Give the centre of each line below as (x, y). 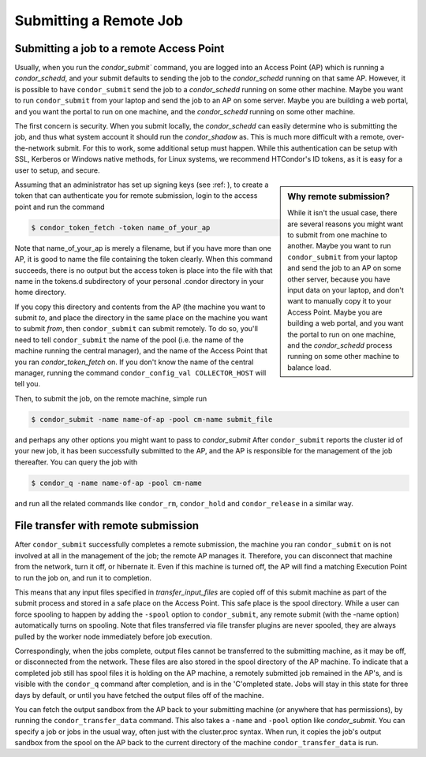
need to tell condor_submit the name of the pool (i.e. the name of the (129, 340)
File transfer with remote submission (107, 526)
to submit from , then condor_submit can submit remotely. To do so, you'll (136, 329)
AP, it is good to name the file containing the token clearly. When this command (144, 259)
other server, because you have (339, 279)
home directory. (40, 293)
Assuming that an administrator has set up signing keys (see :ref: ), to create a (142, 185)
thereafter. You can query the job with (76, 462)
